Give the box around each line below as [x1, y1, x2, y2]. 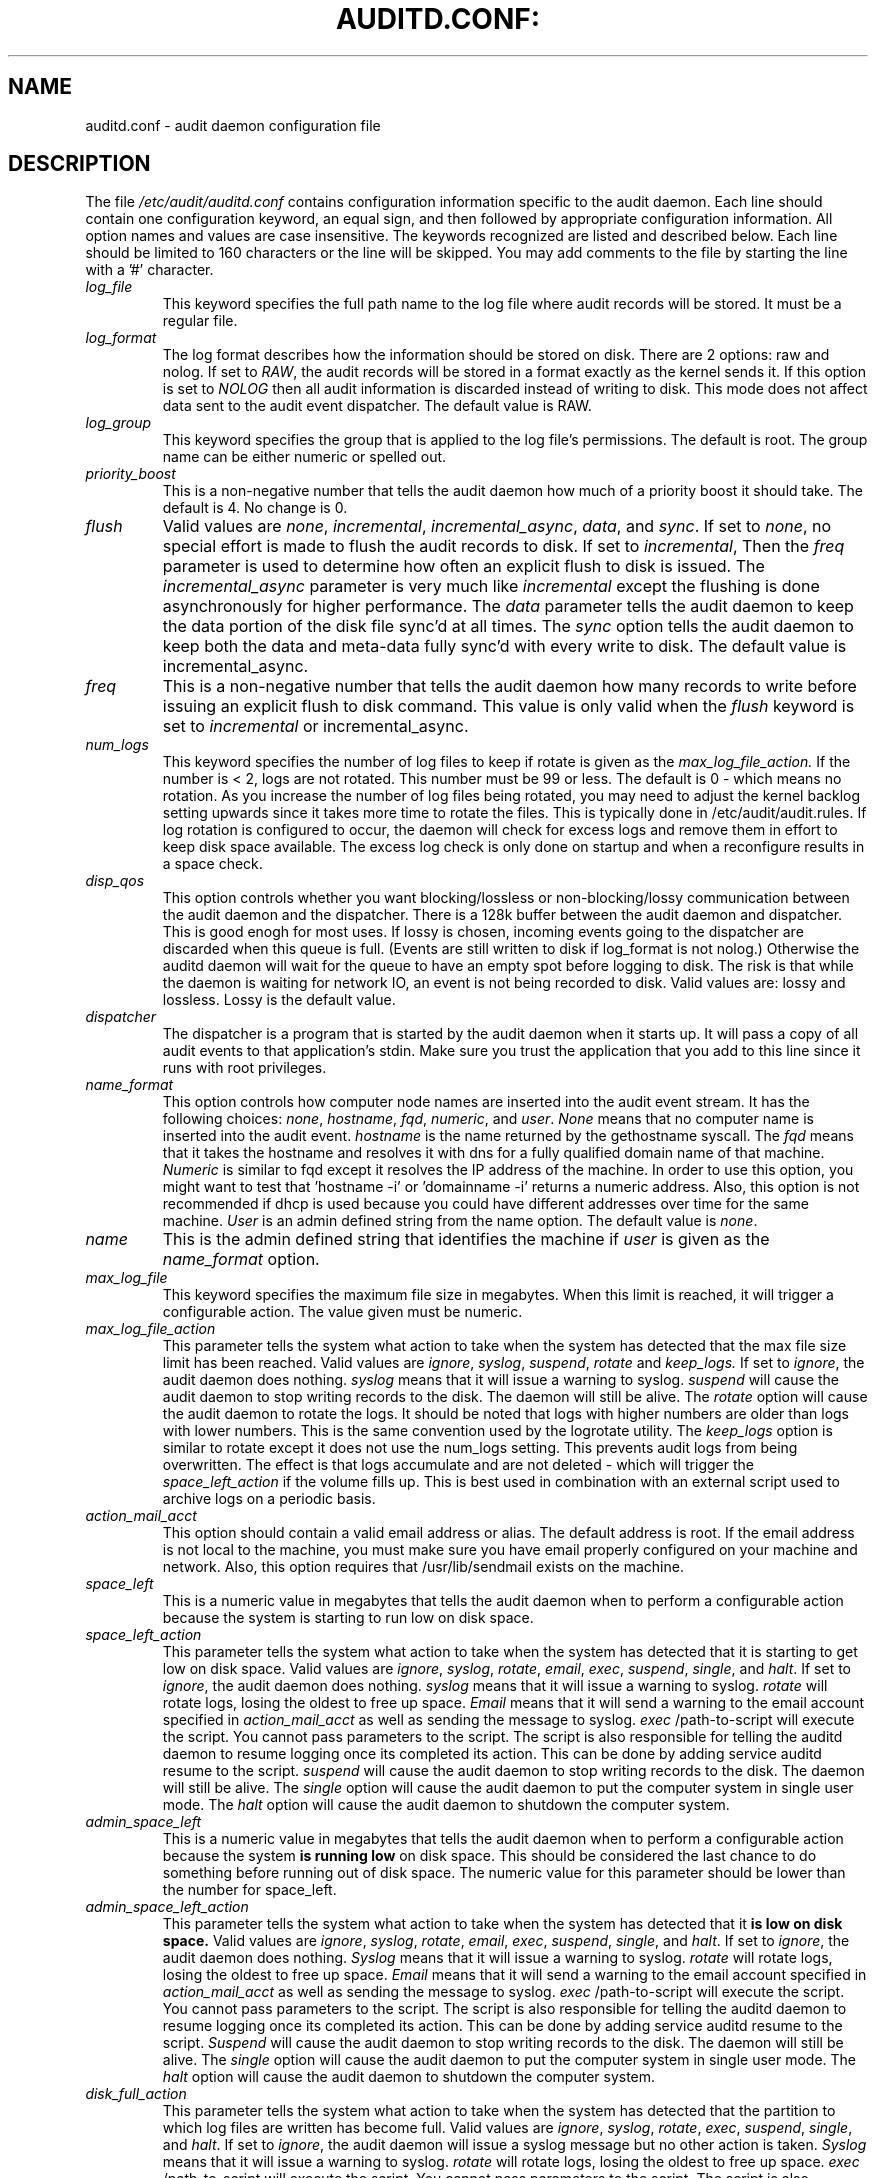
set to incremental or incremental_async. [162, 716, 469, 737]
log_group [85, 414, 152, 432]
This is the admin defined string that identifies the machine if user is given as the [162, 1229, 770, 1250]
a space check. [162, 855, 263, 873]
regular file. [162, 312, 238, 330]
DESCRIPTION [8, 151, 151, 177]
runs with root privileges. [162, 1059, 327, 1077]
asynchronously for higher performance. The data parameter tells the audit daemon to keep [162, 596, 854, 617]
